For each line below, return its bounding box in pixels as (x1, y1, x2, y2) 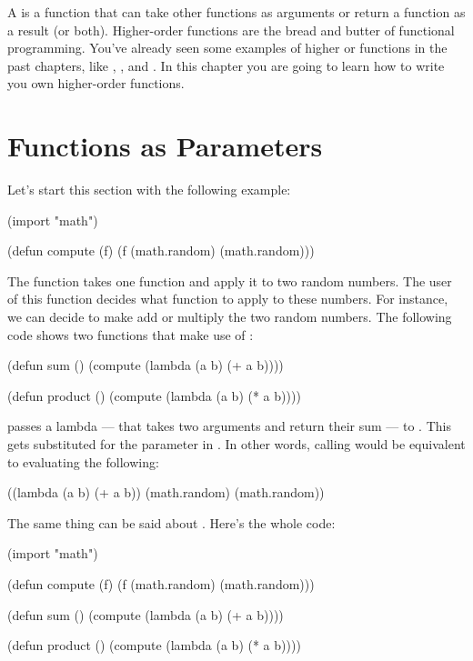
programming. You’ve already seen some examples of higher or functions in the (7, 38, 448, 57)
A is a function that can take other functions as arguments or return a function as (7, 3, 466, 21)
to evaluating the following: (7, 452, 159, 471)
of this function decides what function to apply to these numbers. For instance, (7, 289, 448, 308)
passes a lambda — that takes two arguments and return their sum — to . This (7, 416, 451, 436)
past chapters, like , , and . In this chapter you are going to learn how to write (7, 55, 445, 75)
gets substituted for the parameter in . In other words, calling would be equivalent (7, 435, 466, 454)
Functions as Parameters (7, 127, 323, 165)
